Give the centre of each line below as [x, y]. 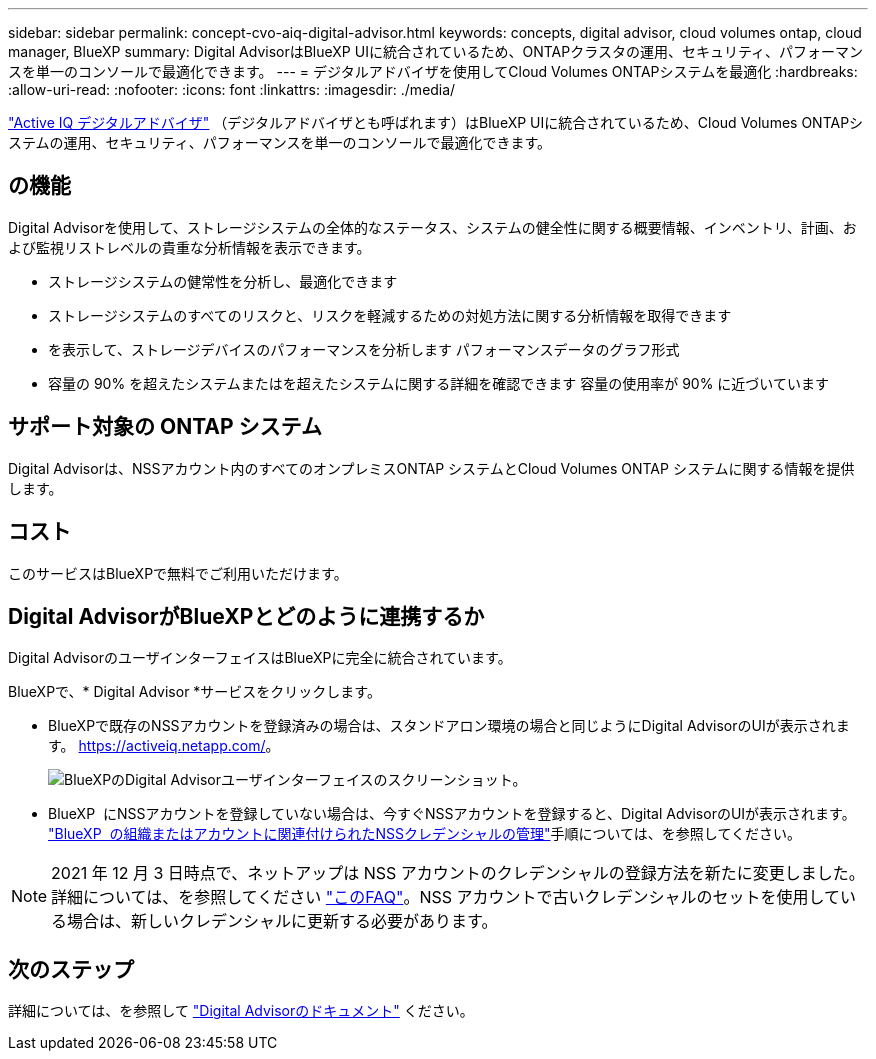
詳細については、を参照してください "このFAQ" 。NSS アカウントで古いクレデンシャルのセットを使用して [446, 897]
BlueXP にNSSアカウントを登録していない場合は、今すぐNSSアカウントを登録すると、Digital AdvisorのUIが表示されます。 [452, 814]
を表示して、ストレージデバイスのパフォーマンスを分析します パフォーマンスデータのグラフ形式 [364, 349]
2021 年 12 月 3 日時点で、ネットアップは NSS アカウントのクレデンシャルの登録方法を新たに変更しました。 [458, 873]
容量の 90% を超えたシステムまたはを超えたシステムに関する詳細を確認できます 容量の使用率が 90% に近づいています [438, 383]
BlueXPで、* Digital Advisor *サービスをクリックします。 [194, 692]
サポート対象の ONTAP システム [165, 427]
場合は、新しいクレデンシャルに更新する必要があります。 [282, 921]
